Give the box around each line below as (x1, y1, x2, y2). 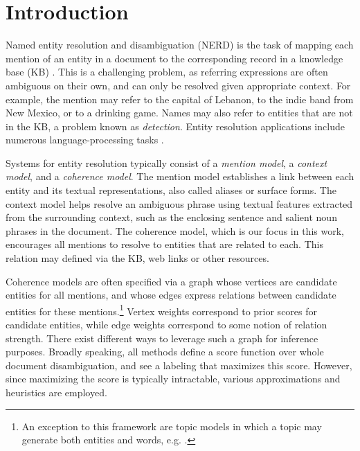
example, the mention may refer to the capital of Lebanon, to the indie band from (6, 91, 354, 106)
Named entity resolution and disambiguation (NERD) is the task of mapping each (6, 37, 354, 52)
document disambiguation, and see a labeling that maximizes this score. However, (6, 357, 352, 372)
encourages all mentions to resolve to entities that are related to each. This (6, 237, 323, 251)
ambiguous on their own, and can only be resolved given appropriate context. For (6, 78, 351, 92)
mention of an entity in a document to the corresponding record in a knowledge (6, 51, 343, 65)
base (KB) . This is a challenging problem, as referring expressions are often (6, 64, 328, 79)
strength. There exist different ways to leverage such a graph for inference (6, 330, 318, 345)
